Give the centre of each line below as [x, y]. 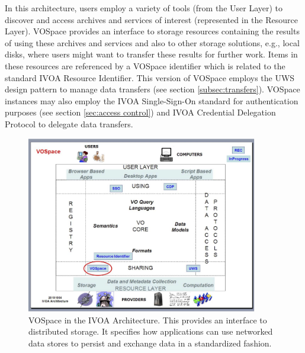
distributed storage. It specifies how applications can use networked [151, 331]
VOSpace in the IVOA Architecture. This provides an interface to [148, 320]
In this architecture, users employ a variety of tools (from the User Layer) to [144, 8]
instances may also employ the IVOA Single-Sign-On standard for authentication [152, 100]
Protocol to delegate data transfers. [69, 123]
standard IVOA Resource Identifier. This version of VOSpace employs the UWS [150, 77]
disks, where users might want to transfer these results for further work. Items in [151, 54]
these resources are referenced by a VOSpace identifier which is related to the [145, 65]
